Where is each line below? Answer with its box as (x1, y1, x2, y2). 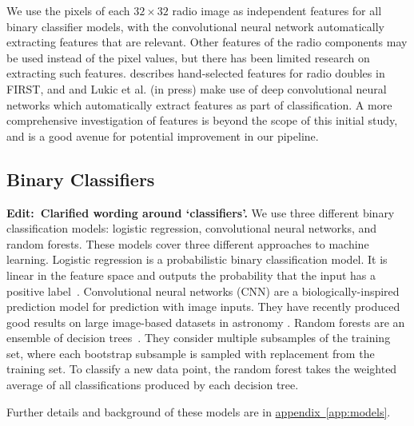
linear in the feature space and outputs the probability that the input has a (6, 266, 376, 283)
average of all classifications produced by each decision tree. (6, 376, 299, 393)
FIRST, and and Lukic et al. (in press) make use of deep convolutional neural (6, 80, 387, 97)
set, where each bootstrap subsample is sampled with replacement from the (6, 344, 375, 361)
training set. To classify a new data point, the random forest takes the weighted (6, 360, 397, 377)
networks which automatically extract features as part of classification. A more (6, 96, 392, 113)
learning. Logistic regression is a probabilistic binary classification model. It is (6, 251, 388, 268)
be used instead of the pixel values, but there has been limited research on (6, 49, 370, 66)
